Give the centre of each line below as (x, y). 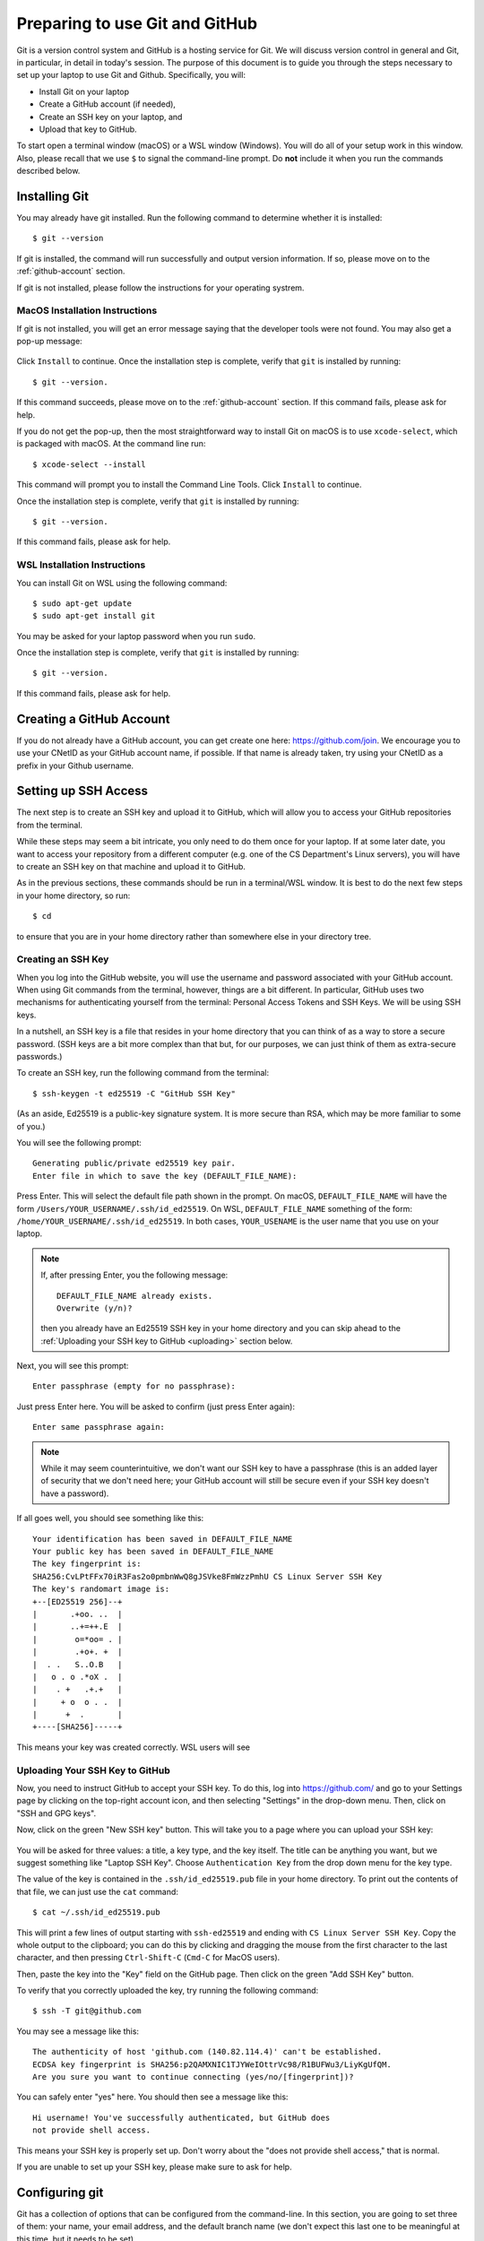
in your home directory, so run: (73, 896)
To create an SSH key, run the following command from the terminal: (143, 1073)
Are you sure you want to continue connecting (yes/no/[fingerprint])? (193, 2077)
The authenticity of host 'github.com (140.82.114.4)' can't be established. (207, 2052)
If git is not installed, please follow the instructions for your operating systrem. (160, 288)
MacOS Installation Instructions (87, 311)
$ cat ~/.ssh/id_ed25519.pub (96, 1912)
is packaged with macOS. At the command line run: (111, 444)
